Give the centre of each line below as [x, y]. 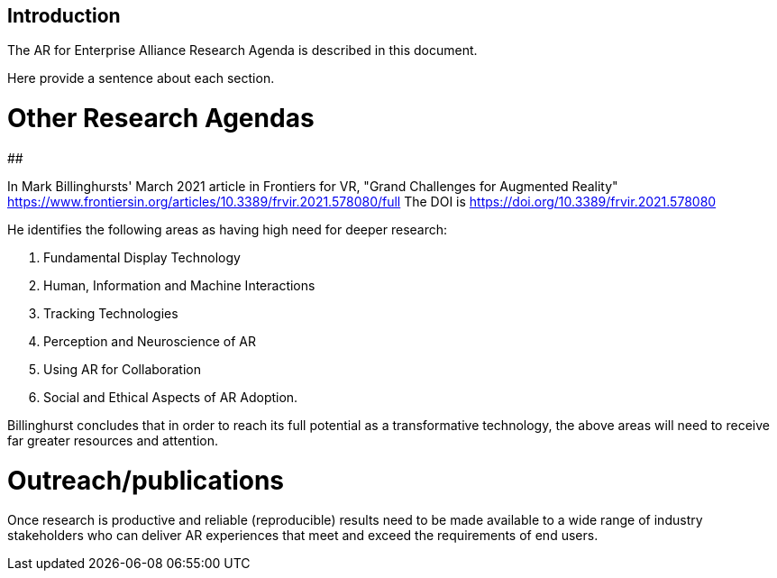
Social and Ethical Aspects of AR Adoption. [171, 397]
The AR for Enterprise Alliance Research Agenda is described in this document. [242, 50]
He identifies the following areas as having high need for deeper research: [228, 229]
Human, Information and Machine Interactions [179, 285]
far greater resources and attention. [113, 440]
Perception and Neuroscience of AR [150, 341]
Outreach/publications [146, 480]
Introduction [64, 16]
